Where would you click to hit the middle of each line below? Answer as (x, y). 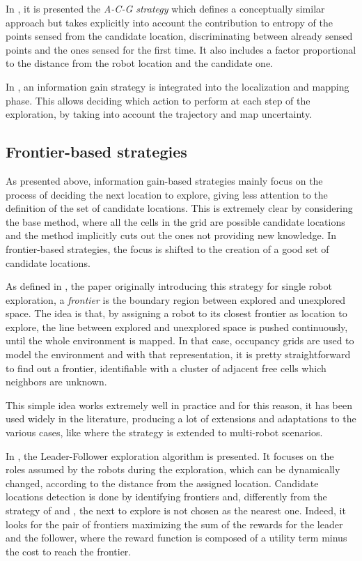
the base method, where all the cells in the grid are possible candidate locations (175, 221)
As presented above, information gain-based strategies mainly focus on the (164, 180)
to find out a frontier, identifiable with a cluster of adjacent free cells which (166, 368)
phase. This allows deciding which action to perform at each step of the (158, 100)
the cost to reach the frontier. (69, 551)
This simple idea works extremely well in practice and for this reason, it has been (179, 405)
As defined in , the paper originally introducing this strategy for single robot (169, 286)
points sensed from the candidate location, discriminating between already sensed (179, 36)
